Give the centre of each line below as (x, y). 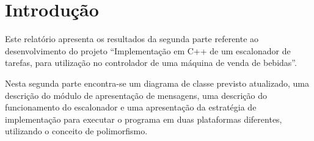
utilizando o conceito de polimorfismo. (76, 131)
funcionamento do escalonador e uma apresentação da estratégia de (131, 107)
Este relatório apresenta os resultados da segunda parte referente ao (132, 39)
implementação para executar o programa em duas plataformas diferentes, (144, 119)
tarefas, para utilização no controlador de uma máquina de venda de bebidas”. (151, 63)
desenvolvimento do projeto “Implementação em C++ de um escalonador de (148, 50)
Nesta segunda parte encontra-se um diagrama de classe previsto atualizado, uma (157, 83)
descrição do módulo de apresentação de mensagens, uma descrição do (136, 95)
